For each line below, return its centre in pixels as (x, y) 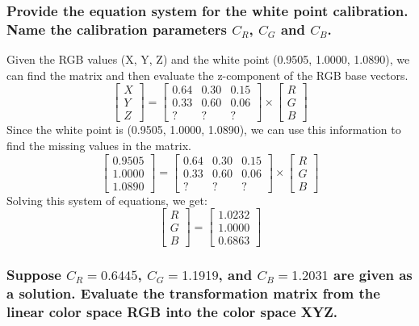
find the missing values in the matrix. (99, 146)
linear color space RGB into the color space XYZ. (172, 312)
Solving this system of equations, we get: (107, 200)
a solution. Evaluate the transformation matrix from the (193, 293)
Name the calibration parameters (117, 29)
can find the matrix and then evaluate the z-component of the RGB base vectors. (207, 75)
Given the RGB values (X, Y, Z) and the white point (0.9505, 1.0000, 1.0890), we (208, 59)
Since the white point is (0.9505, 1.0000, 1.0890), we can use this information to (204, 130)
